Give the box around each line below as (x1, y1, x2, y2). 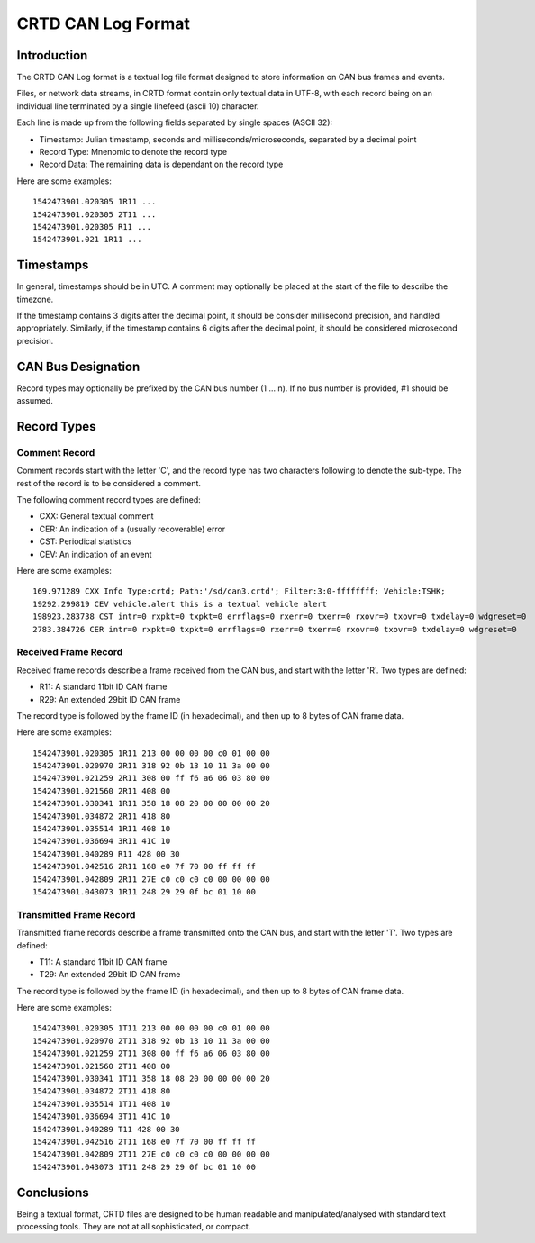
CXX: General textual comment (39, 511, 154, 522)
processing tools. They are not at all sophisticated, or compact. (16, 1221, 251, 1232)
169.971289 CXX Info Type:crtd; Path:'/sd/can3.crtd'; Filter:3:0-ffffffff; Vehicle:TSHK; (32, 586, 446, 596)
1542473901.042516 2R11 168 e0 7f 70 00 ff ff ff (32, 861, 257, 872)
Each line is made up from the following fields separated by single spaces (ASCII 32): (16, 117, 333, 128)
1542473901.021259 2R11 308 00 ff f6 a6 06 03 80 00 (32, 773, 270, 784)
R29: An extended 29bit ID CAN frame (39, 694, 181, 704)
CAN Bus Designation (16, 358, 141, 374)
